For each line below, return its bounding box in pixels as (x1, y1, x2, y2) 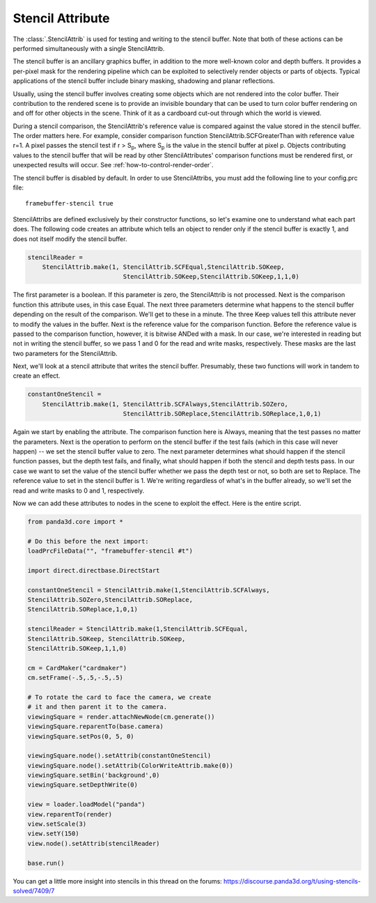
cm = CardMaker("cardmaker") (27, 664, 127, 672)
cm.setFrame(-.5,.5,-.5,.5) (27, 674, 123, 682)
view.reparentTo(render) (27, 810, 113, 818)
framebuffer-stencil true (25, 199, 114, 208)
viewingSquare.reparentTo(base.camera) (27, 723, 164, 731)
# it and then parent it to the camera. (27, 703, 167, 711)
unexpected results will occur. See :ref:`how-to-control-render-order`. (13, 161, 214, 169)
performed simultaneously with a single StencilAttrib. (13, 44, 165, 52)
